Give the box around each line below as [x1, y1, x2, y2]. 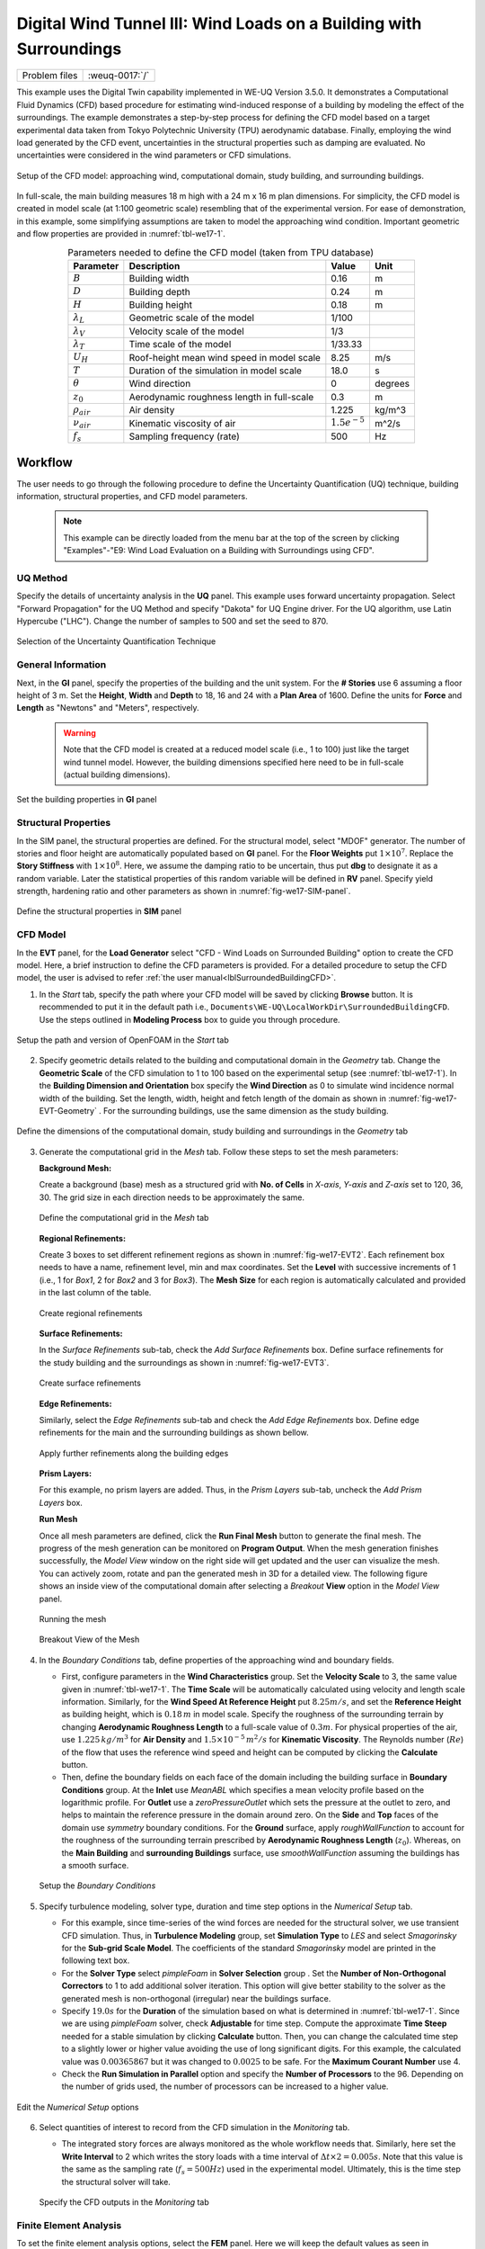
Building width [128, 273, 190, 285]
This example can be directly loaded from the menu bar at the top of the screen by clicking [63, 532, 400, 543]
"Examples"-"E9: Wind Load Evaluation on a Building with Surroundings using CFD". [63, 545, 375, 556]
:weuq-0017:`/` [87, 69, 150, 82]
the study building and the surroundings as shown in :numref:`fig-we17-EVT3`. [39, 1357, 330, 1367]
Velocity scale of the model [128, 325, 244, 337]
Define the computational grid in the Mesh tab [39, 1213, 209, 1223]
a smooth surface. [61, 1860, 129, 1871]
